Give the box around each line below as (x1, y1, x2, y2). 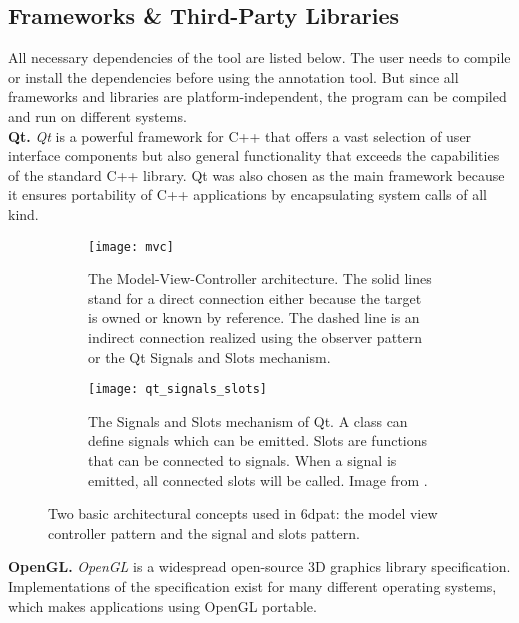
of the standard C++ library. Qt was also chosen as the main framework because (8, 164, 505, 185)
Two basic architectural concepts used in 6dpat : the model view (48, 503, 438, 524)
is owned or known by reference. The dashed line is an (88, 307, 420, 328)
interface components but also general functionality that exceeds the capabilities (8, 145, 500, 166)
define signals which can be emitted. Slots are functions (88, 430, 428, 451)
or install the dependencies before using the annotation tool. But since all (8, 66, 459, 87)
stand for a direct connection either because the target (88, 287, 422, 308)
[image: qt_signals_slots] (88, 382, 267, 397)
